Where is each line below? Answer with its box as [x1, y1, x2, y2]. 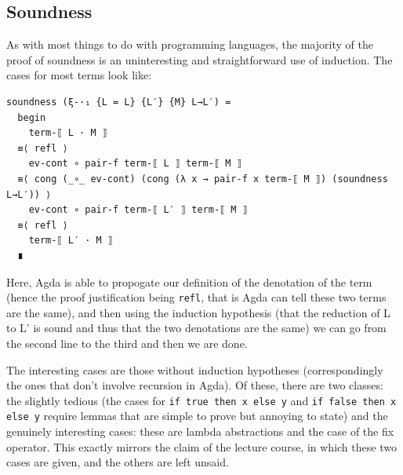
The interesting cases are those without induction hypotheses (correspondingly [6, 361, 383, 378]
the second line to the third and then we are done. [6, 334, 248, 351]
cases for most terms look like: [6, 67, 152, 83]
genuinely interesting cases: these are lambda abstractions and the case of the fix [6, 423, 394, 440]
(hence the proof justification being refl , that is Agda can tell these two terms [6, 289, 387, 305]
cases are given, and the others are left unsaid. [6, 454, 229, 470]
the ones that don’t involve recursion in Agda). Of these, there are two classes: [6, 377, 383, 393]
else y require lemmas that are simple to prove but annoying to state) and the [6, 407, 388, 424]
